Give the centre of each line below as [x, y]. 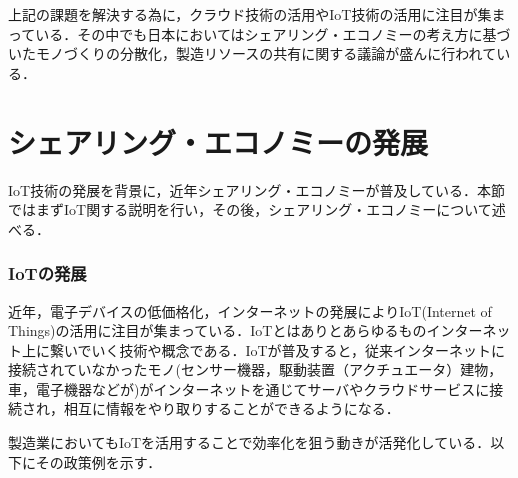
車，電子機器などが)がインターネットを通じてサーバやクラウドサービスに [249, 388]
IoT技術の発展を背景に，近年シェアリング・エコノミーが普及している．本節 [257, 189]
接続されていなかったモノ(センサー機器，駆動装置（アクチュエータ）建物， [255, 369]
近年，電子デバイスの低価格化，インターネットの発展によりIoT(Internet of [250, 310]
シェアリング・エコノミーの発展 [218, 141]
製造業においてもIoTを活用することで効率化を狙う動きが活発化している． [249, 442]
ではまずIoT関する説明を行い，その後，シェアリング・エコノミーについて [250, 209]
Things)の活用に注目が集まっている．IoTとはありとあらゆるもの [217, 330]
